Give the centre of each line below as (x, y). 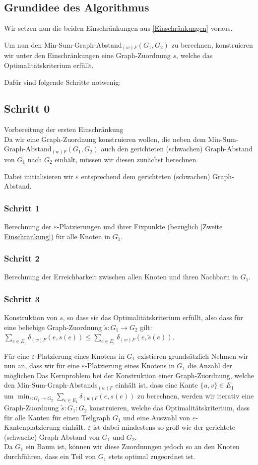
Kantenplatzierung (32, 427)
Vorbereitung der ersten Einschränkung (64, 129)
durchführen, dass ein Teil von (50, 456)
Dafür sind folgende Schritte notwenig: (63, 82)
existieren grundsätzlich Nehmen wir (193, 356)
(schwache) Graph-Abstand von (52, 436)
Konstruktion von (31, 317)
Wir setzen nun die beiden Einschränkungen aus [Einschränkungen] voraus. (118, 28)
